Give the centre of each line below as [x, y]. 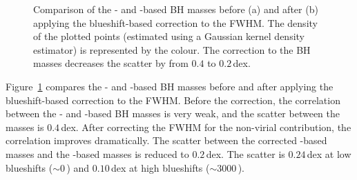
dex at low [329, 153]
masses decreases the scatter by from [111, 63]
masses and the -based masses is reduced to [97, 153]
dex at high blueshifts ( [160, 167]
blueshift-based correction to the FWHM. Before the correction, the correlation [173, 100]
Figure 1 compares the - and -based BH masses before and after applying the [170, 86]
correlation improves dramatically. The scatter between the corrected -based [166, 140]
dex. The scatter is [245, 153]
